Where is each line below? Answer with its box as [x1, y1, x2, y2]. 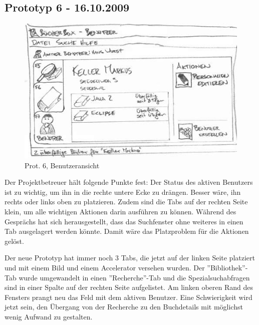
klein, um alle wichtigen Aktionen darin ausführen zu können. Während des [5, 206, 236, 216]
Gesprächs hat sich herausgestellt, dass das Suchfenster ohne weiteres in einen [5, 216, 243, 226]
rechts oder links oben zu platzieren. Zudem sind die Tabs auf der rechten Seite [5, 196, 248, 207]
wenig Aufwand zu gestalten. [5, 311, 93, 321]
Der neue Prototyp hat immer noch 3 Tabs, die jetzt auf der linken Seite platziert [5, 252, 255, 263]
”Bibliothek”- [207, 262, 248, 272]
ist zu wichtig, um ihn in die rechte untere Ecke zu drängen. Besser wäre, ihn [5, 186, 241, 197]
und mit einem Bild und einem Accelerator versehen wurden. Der [5, 262, 205, 272]
